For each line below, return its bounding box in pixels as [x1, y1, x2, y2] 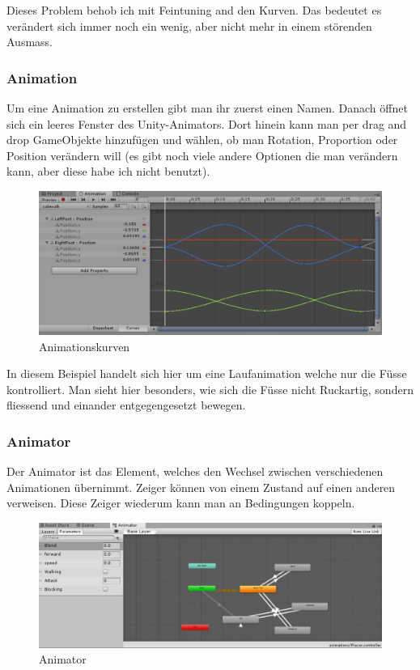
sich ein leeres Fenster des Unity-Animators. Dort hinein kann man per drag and [6, 115, 407, 132]
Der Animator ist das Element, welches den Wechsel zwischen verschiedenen [6, 463, 384, 480]
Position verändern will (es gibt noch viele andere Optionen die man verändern [6, 146, 398, 163]
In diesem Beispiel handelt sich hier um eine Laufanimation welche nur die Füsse [6, 365, 407, 382]
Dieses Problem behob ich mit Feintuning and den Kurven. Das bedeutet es [6, 2, 382, 18]
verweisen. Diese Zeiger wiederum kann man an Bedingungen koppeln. [6, 494, 355, 511]
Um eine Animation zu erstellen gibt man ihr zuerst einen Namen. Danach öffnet [6, 100, 408, 116]
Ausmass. [6, 33, 53, 50]
